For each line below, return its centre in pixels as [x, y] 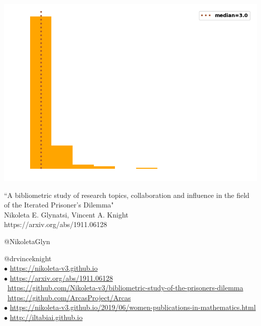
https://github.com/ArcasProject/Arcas [69, 297]
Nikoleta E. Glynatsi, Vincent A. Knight [66, 214]
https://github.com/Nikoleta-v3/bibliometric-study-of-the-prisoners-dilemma [125, 288]
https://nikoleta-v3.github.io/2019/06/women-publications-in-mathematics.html [133, 307]
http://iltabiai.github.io [46, 317]
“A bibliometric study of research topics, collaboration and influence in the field [127, 195]
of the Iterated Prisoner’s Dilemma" [59, 205]
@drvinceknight [28, 258]
